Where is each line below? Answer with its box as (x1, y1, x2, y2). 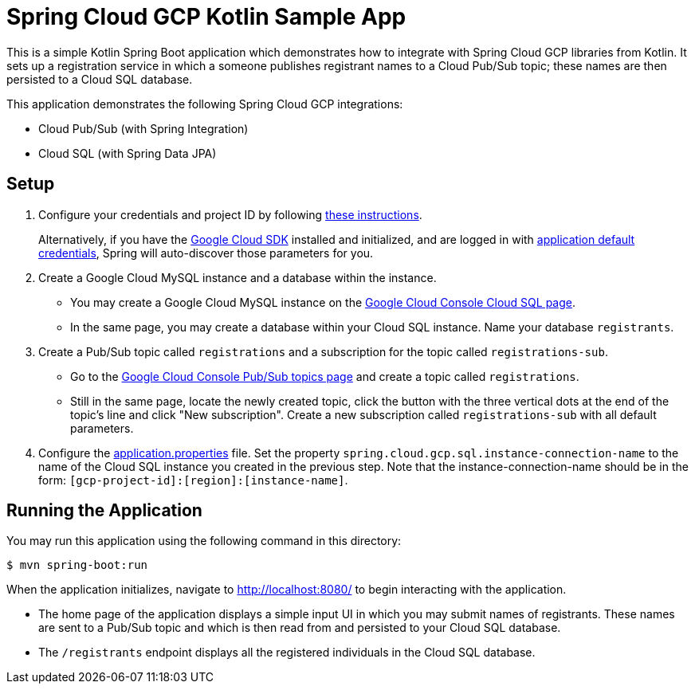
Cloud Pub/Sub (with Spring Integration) (38, 121, 249, 135)
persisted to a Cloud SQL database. (6, 72, 193, 86)
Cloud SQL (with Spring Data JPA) (38, 146, 217, 160)
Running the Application (6, 500, 202, 521)
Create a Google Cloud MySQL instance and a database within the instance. (38, 270, 437, 284)
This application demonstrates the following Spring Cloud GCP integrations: (6, 96, 403, 111)
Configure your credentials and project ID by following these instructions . (38, 207, 422, 222)
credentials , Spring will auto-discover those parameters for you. (38, 245, 374, 260)
